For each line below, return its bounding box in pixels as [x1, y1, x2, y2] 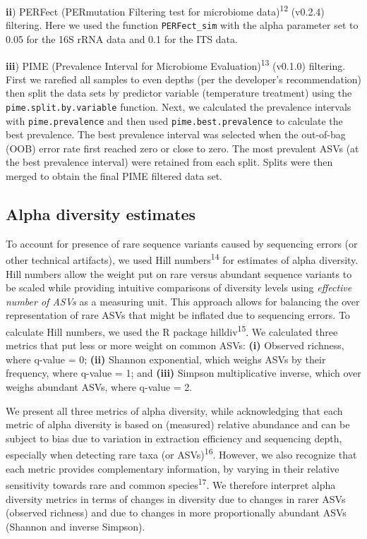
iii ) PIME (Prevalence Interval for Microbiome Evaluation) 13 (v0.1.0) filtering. [6, 56, 346, 73]
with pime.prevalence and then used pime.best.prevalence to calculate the [6, 113, 343, 128]
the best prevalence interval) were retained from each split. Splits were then [6, 155, 333, 169]
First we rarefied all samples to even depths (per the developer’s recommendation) [6, 71, 361, 86]
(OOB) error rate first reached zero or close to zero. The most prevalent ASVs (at [6, 140, 359, 155]
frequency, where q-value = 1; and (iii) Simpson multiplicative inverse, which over [6, 365, 361, 380]
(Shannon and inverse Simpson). [6, 519, 145, 533]
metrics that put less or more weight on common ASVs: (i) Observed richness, [6, 338, 344, 353]
